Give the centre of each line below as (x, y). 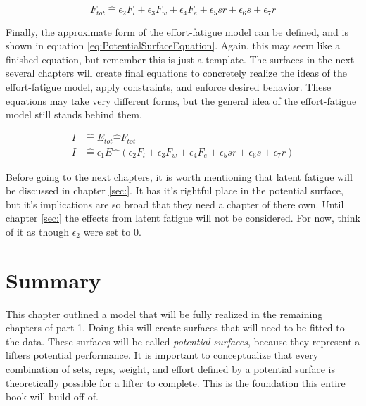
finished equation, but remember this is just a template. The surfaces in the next (180, 59)
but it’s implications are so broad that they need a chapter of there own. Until (175, 204)
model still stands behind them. (74, 114)
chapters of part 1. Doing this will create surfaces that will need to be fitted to (175, 328)
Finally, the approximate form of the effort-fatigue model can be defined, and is (177, 31)
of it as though (37, 231)
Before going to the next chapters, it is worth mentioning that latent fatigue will (179, 176)
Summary (53, 280)
